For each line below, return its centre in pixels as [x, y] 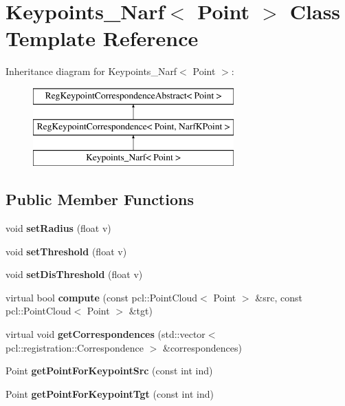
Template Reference [102, 38]
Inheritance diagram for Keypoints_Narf [91, 71]
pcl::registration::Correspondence [75, 347]
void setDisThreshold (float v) [74, 274]
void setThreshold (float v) [66, 251]
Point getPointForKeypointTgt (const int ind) [110, 393]
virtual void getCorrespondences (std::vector [105, 334]
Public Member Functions [100, 199]
